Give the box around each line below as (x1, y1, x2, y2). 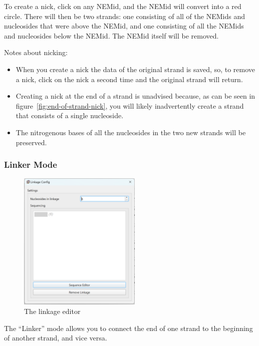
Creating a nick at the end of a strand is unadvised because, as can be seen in (16, 91, 255, 101)
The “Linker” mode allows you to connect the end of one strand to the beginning (4, 322, 253, 333)
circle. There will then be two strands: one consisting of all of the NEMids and (4, 11, 245, 21)
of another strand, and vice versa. (4, 332, 107, 343)
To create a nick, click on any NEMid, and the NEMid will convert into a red (4, 1, 241, 11)
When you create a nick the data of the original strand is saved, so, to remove (16, 64, 255, 74)
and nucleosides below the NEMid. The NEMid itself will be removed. (4, 30, 219, 41)
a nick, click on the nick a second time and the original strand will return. (16, 74, 243, 84)
